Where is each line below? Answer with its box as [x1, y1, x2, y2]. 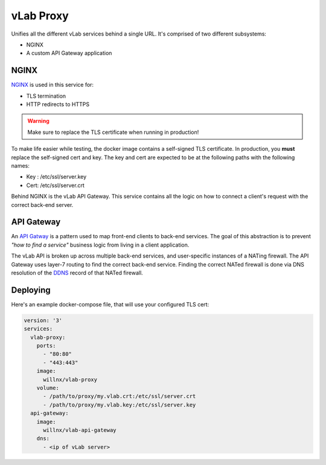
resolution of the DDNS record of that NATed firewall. [11, 269, 143, 276]
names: [11, 162, 30, 169]
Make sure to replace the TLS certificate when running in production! [27, 128, 199, 136]
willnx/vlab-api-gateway [43, 426, 117, 434]
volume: [36, 385, 60, 391]
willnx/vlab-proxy [43, 376, 98, 383]
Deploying [11, 285, 51, 295]
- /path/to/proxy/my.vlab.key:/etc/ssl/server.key [43, 401, 196, 408]
